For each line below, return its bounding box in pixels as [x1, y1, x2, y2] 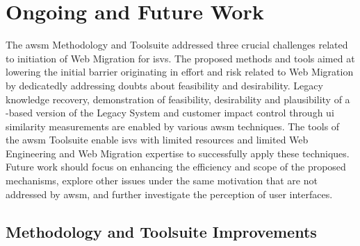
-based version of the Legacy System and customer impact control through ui [6, 105, 334, 120]
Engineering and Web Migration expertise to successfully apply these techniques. [6, 146, 350, 160]
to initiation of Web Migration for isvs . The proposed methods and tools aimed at [6, 51, 355, 65]
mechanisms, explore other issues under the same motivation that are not [6, 173, 318, 188]
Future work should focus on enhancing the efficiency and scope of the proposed [6, 159, 346, 174]
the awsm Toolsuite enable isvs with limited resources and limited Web [6, 132, 309, 147]
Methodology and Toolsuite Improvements [6, 220, 317, 242]
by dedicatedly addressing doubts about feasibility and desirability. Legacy [6, 78, 323, 92]
